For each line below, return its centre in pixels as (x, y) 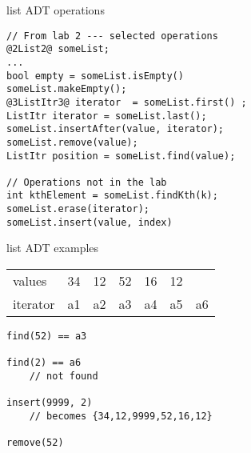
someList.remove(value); (72, 142)
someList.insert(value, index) (90, 222)
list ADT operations (56, 10)
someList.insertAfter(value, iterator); (116, 129)
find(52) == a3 (47, 337)
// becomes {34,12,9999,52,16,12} (121, 416)
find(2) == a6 (44, 363)
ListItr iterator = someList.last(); (107, 116)
